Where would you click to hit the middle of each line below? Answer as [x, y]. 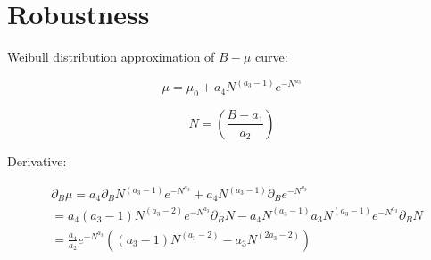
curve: [271, 57]
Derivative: [37, 160]
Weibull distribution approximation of [111, 57]
